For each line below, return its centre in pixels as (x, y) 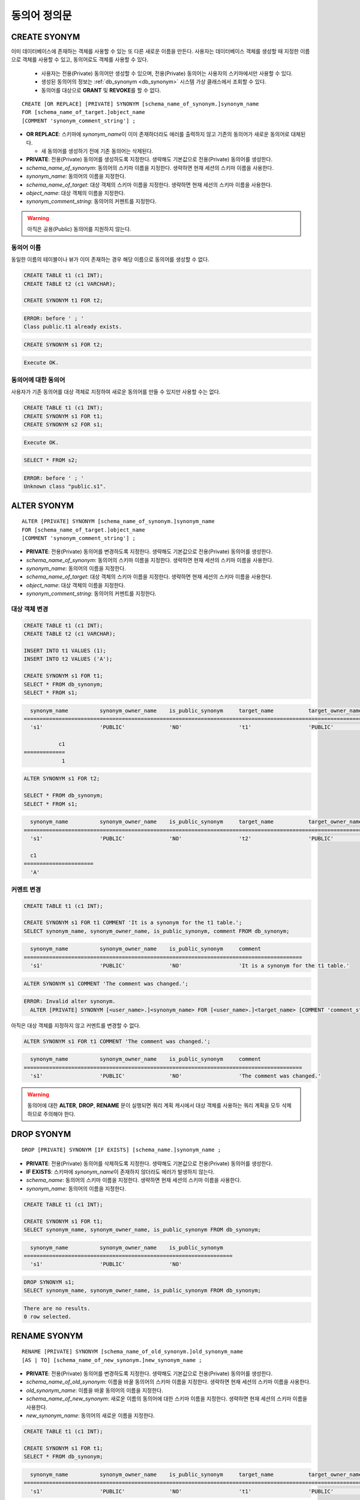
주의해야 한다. (59, 1114)
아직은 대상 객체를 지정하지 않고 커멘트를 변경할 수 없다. (76, 1025)
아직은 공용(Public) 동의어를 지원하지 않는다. (79, 229)
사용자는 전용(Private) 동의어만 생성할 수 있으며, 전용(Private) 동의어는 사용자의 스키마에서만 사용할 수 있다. (167, 73)
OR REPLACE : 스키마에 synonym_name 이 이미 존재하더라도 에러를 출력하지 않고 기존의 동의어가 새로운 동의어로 (158, 134)
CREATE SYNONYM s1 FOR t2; (63, 344)
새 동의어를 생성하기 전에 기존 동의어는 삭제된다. (97, 151)
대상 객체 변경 (30, 609)
